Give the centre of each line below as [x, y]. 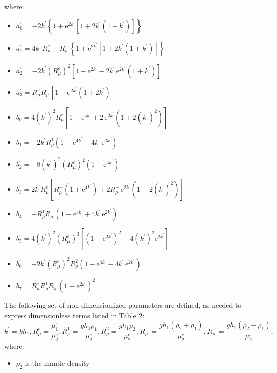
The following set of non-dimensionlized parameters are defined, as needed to [123, 305]
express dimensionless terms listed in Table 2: [74, 315]
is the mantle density [57, 363]
